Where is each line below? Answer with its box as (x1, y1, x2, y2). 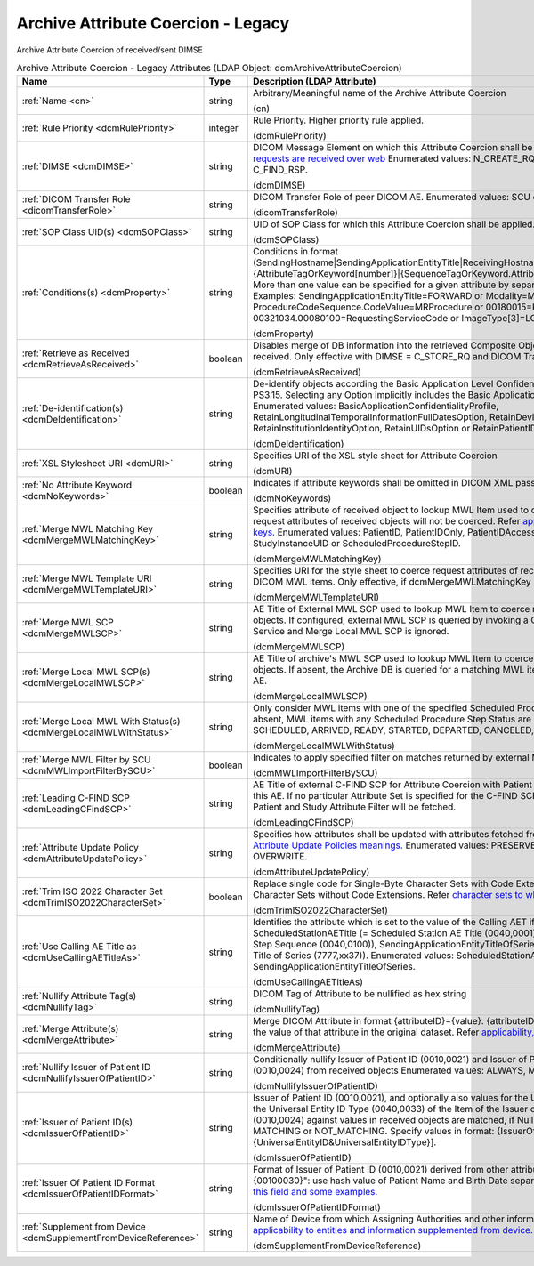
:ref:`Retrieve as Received (21, 347, 130, 359)
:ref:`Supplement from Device (21, 1221, 146, 1233)
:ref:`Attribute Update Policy (21, 842, 140, 854)
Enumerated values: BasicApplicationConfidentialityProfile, (252, 400, 499, 413)
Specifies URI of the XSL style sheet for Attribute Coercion (252, 449, 498, 462)
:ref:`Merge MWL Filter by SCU (21, 754, 151, 766)
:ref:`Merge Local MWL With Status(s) (21, 715, 182, 728)
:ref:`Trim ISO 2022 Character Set (21, 885, 164, 898)
